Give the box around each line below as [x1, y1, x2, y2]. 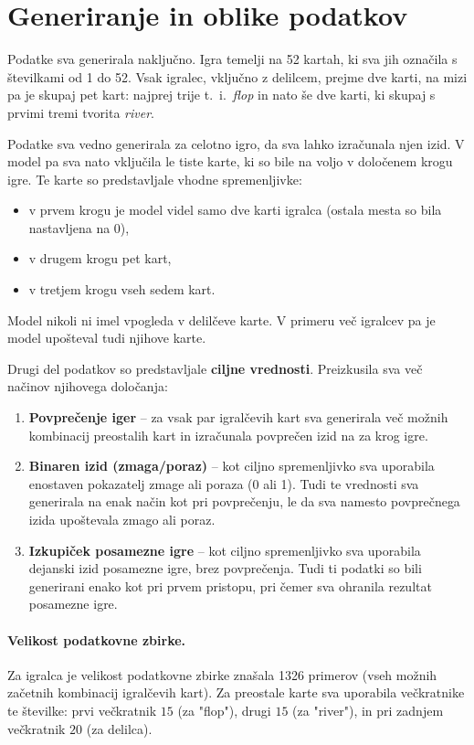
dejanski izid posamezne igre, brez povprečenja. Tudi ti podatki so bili [28, 559, 422, 578]
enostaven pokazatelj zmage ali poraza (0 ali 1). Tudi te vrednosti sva [28, 474, 419, 493]
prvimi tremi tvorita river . [7, 102, 154, 122]
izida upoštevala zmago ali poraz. [28, 510, 216, 528]
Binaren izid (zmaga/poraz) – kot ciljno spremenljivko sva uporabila [28, 456, 435, 475]
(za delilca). [86, 718, 153, 738]
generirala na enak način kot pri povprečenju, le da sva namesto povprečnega [28, 492, 460, 511]
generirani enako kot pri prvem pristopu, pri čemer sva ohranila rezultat [28, 576, 432, 595]
